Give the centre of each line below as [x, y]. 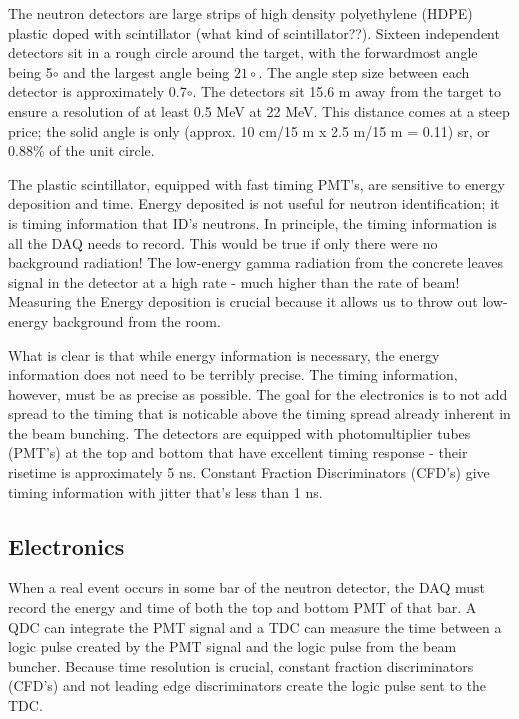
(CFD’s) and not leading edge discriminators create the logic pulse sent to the [247, 685]
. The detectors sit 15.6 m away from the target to [347, 91]
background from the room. [136, 320]
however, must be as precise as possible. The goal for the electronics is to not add [258, 393]
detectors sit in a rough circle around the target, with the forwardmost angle [243, 52]
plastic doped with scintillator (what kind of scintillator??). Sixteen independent [254, 32]
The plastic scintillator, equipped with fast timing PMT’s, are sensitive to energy [256, 183]
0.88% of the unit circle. [81, 150]
